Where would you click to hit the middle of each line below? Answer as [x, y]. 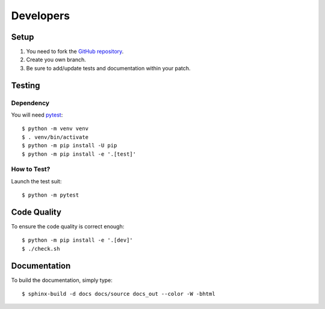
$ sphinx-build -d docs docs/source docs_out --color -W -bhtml [119, 294]
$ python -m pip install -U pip [70, 145]
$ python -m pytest [51, 195]
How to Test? [31, 170]
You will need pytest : [37, 115]
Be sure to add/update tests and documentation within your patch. [108, 68]
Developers [41, 16]
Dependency [30, 103]
